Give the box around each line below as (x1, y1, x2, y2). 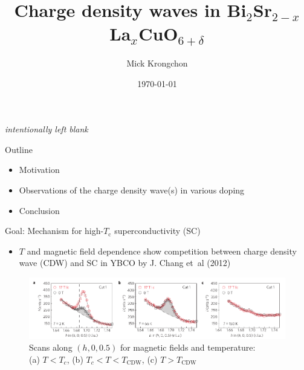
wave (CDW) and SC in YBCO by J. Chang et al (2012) (19, 256, 231, 269)
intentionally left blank (5, 123, 88, 135)
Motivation (19, 163, 60, 176)
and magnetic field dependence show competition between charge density (27, 244, 297, 257)
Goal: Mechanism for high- (5, 224, 104, 237)
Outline (5, 143, 33, 155)
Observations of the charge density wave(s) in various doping (19, 184, 245, 196)
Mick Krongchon (126, 57, 188, 70)
